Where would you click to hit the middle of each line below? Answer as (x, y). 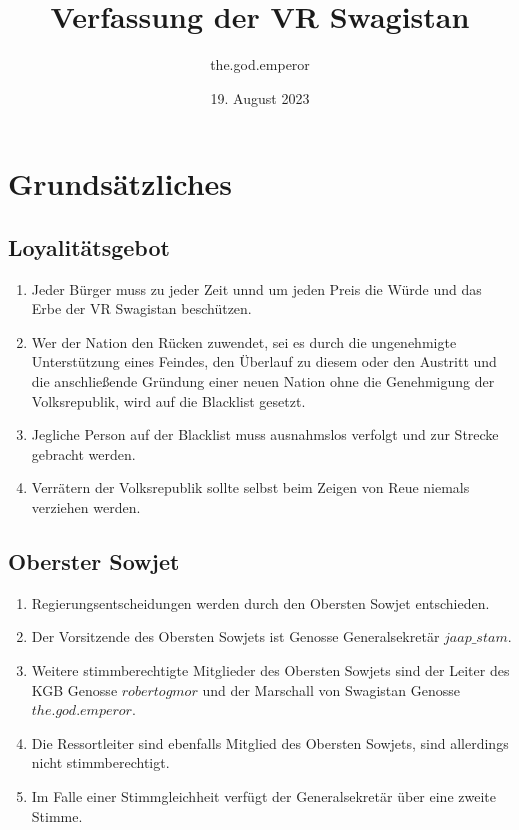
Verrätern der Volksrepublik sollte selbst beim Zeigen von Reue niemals (250, 487)
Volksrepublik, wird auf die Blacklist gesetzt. (168, 400)
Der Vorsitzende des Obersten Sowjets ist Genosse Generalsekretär (235, 636)
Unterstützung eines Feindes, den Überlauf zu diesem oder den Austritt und (264, 361)
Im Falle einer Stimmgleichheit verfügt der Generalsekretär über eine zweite (263, 796)
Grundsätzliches (120, 183)
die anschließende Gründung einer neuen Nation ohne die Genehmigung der (263, 381)
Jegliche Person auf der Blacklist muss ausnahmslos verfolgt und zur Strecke (265, 434)
